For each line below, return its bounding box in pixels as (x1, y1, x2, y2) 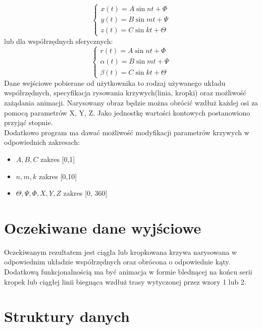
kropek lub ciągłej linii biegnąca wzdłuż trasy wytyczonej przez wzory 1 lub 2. (4, 276, 246, 287)
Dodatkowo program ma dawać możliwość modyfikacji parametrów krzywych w (4, 127, 249, 137)
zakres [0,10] (38, 171, 77, 181)
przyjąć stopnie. (4, 117, 53, 128)
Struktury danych (4, 306, 130, 326)
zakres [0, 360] (63, 188, 108, 198)
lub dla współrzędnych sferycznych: (4, 35, 113, 46)
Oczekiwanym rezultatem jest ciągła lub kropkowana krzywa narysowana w (4, 246, 237, 257)
